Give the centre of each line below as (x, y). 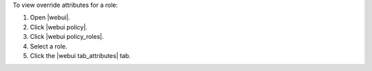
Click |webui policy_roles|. (67, 37)
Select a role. (49, 46)
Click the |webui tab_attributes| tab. (80, 55)
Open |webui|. (50, 18)
